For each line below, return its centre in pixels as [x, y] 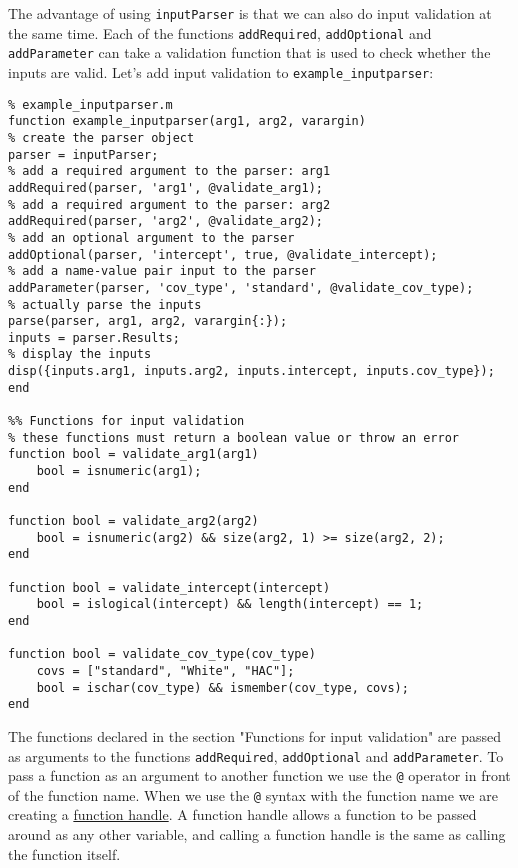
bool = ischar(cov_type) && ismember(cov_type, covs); [222, 687]
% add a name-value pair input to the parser [162, 271]
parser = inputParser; [83, 154]
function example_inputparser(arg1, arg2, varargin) [187, 121]
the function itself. [64, 853]
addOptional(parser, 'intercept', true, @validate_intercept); [223, 254]
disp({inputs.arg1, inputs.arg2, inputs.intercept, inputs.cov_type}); [251, 371]
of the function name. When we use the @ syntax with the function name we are [253, 794]
